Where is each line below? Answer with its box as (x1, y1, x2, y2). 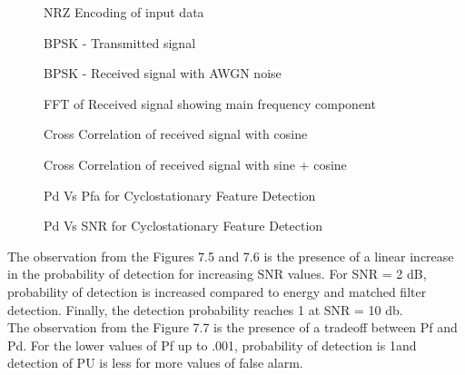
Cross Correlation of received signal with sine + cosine (44, 154, 347, 173)
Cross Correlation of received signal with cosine (44, 124, 308, 143)
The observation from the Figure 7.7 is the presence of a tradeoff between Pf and (7, 318, 458, 337)
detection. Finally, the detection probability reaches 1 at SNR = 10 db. (7, 300, 403, 319)
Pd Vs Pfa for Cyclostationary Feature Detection (44, 185, 316, 204)
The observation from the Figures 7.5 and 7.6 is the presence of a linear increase (7, 246, 454, 265)
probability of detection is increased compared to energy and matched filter (7, 281, 427, 301)
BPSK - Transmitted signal (44, 33, 196, 52)
